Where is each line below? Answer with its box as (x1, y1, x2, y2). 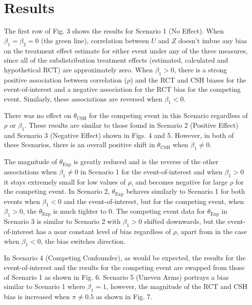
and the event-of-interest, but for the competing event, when (63, 196, 244, 206)
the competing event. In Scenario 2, (4, 186, 110, 196)
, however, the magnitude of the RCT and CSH (106, 281, 248, 291)
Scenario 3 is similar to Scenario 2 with (4, 216, 121, 226)
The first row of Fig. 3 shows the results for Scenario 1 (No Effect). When (4, 26, 224, 36)
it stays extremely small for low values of (4, 176, 126, 186)
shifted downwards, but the (144, 216, 226, 226)
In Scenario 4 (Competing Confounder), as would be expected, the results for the (4, 253, 246, 263)
